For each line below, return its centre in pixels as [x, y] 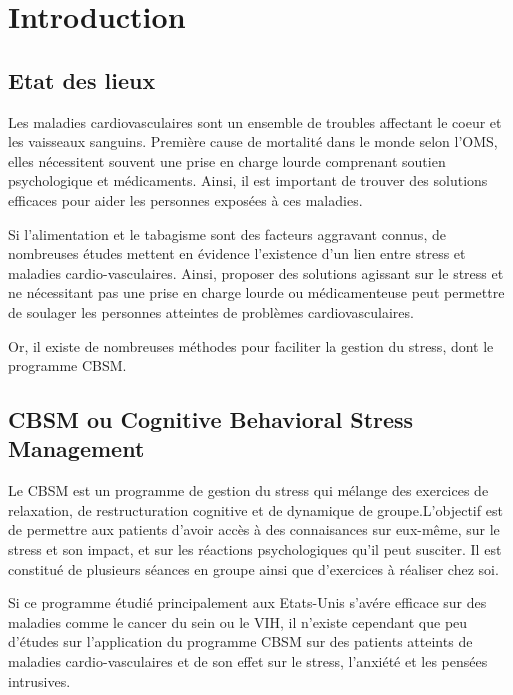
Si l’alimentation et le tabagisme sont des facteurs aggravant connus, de [227, 233]
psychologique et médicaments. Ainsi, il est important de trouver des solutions [248, 180]
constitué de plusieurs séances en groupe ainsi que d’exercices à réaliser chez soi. [253, 568]
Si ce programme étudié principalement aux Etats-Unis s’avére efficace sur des [247, 602]
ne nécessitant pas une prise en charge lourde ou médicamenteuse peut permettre [256, 292]
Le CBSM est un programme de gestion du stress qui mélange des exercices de [248, 490]
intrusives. [39, 680]
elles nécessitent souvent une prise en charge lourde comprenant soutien [227, 160]
